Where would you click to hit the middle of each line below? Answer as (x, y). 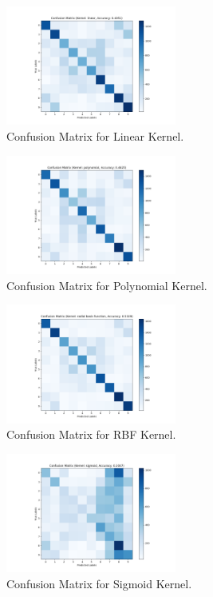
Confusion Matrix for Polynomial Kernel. (107, 285)
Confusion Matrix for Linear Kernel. (95, 135)
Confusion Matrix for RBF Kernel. (91, 434)
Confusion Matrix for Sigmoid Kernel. (99, 583)
